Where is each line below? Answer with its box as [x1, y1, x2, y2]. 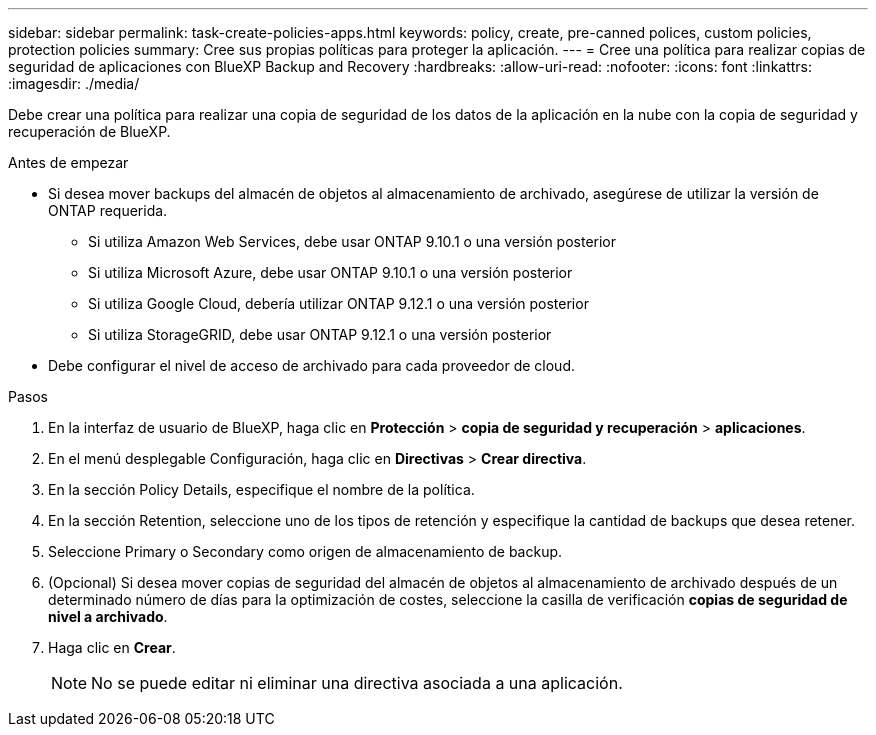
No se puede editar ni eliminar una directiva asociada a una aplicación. [91, 673, 623, 693]
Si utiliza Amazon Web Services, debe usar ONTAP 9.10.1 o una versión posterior [88, 233, 617, 250]
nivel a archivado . [48, 608, 168, 625]
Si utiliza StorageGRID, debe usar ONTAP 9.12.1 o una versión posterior [88, 326, 552, 343]
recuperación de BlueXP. [8, 123, 171, 140]
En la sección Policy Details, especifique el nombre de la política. [48, 481, 475, 498]
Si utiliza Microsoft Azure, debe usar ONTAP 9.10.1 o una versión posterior [88, 264, 573, 281]
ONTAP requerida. [48, 202, 168, 219]
